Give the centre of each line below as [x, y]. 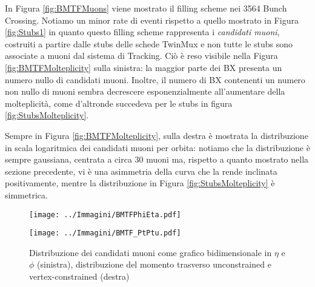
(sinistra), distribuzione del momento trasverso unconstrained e [154, 264]
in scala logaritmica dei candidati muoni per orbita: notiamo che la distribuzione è [157, 147]
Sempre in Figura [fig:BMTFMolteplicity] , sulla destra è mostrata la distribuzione [157, 135]
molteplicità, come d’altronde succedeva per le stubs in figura [119, 103]
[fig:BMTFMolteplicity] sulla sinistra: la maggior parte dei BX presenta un [144, 67]
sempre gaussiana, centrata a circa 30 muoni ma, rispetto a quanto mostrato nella [157, 159]
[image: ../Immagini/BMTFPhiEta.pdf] [105, 214]
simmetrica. [26, 194]
